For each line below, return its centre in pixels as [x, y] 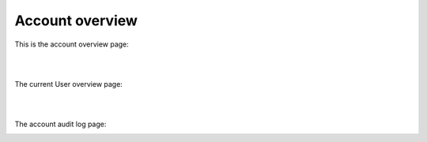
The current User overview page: [68, 84]
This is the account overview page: [72, 44]
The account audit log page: [60, 124]
